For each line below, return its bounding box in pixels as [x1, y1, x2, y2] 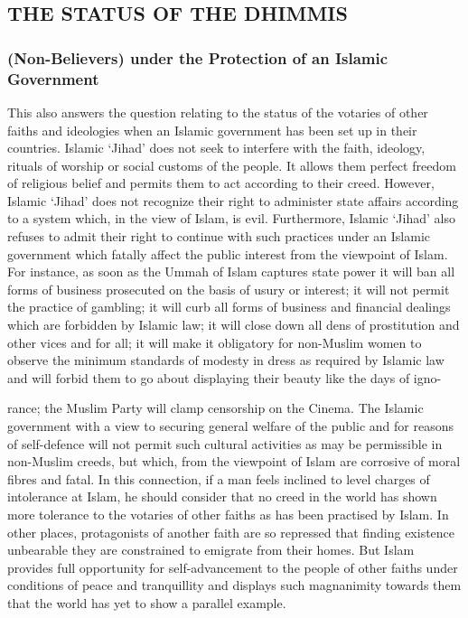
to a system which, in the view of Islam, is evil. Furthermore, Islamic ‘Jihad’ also [7, 209, 455, 228]
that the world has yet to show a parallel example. [7, 593, 286, 612]
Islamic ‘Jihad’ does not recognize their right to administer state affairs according [7, 191, 459, 210]
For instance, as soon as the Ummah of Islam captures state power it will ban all [7, 262, 455, 281]
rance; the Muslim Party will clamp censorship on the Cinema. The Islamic [7, 398, 424, 417]
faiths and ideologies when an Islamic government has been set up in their [7, 120, 417, 139]
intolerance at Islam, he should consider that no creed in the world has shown [7, 487, 437, 506]
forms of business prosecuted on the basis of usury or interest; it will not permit [7, 279, 450, 298]
